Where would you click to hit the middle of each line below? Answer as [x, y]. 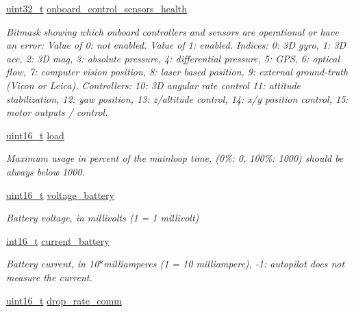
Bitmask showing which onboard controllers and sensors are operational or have [173, 31]
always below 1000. [46, 171]
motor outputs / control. [57, 112]
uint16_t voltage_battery [60, 194]
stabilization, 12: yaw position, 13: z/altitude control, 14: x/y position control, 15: [177, 98]
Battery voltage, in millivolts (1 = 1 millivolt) [103, 218]
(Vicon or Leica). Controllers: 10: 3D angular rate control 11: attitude [154, 85]
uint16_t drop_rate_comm [64, 300]
